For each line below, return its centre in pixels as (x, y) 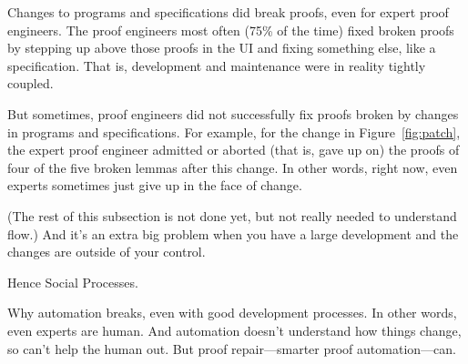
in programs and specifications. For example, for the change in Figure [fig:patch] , (234, 131)
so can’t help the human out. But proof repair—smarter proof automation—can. (232, 348)
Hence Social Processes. (73, 282)
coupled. (31, 83)
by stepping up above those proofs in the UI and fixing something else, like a (222, 48)
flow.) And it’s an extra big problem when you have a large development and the (233, 233)
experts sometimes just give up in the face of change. (155, 185)
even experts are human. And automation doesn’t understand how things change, (234, 330)
